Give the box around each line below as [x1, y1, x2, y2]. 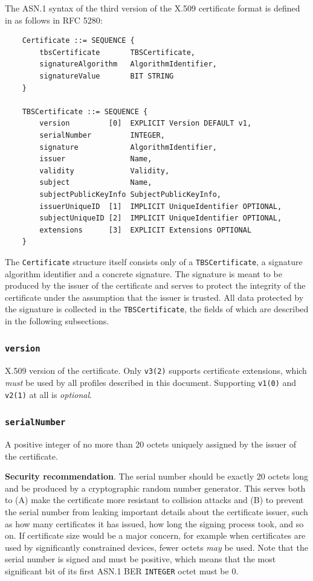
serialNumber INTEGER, [39, 130, 165, 140]
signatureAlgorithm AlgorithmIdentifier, [39, 60, 217, 69]
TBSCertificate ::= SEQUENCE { [22, 107, 148, 116]
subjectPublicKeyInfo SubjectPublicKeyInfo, [39, 190, 221, 199]
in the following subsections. [5, 314, 109, 327]
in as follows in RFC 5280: [5, 13, 103, 26]
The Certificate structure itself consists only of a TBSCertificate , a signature [5, 255, 303, 268]
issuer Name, [39, 155, 152, 164]
